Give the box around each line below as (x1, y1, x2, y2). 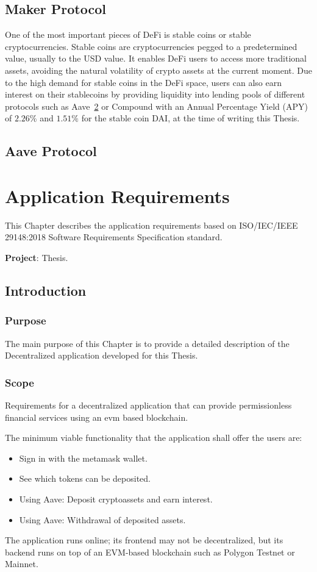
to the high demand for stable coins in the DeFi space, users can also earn (5, 76, 282, 88)
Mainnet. (5, 557, 38, 570)
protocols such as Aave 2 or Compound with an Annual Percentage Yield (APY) (5, 99, 308, 112)
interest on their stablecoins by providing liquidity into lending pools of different (5, 88, 305, 101)
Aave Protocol (5, 141, 97, 160)
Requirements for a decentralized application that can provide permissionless (5, 399, 292, 412)
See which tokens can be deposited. (19, 472, 151, 485)
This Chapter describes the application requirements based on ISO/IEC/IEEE (5, 218, 298, 231)
